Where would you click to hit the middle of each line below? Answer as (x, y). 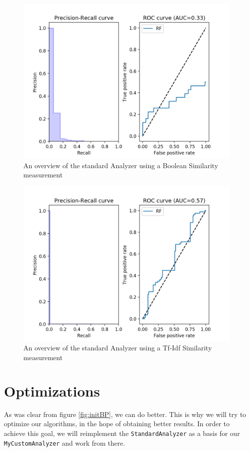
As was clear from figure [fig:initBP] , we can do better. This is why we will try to (125, 414)
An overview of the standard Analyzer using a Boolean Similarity (121, 165)
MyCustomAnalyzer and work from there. (64, 442)
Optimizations (52, 390)
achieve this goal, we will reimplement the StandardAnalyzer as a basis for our (122, 433)
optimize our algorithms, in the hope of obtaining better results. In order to (117, 424)
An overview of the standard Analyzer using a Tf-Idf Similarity (118, 348)
